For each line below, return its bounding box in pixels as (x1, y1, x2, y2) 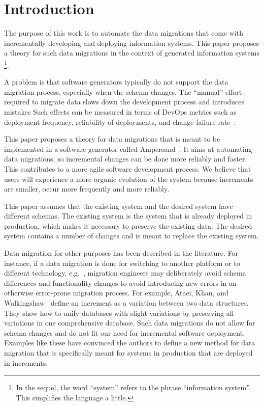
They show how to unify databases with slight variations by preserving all (4, 307, 234, 318)
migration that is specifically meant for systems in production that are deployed (4, 347, 253, 358)
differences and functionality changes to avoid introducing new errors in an (4, 277, 237, 288)
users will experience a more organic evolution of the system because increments (4, 173, 253, 184)
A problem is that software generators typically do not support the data (4, 76, 228, 87)
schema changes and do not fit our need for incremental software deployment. (4, 327, 245, 338)
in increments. (4, 357, 48, 368)
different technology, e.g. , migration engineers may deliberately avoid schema (4, 267, 246, 278)
